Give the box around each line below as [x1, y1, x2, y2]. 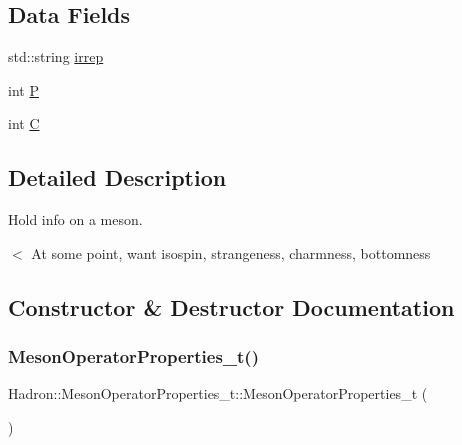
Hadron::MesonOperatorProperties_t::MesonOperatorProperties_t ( [8, 383, 428, 404]
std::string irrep [8, 46, 104, 67]
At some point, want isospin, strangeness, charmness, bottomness [31, 242, 431, 263]
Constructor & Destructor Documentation [8, 291, 455, 322]
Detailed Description [8, 162, 227, 193]
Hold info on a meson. [8, 209, 143, 230]
